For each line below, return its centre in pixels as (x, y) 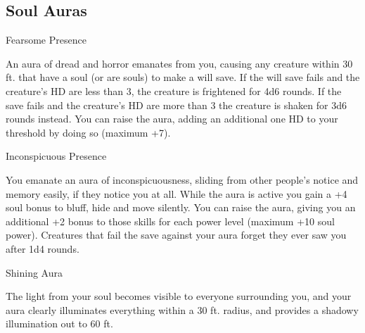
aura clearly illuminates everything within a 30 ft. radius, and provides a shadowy (182, 309)
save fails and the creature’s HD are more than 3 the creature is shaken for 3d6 (176, 105)
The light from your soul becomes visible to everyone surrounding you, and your (179, 296)
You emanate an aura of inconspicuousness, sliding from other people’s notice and (182, 179)
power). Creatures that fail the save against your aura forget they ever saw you (176, 235)
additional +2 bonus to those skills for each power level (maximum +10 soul (170, 221)
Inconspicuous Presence (56, 156)
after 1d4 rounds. (43, 248)
